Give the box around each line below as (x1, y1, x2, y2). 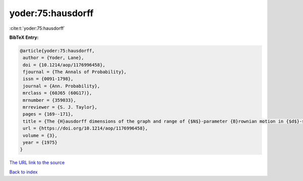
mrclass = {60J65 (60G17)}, (23, 90, 92, 96)
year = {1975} (23, 140, 58, 145)
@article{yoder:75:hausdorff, (20, 48, 95, 53)
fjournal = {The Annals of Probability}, (23, 69, 127, 75)
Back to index (9, 169, 38, 175)
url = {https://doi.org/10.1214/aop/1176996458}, (23, 126, 148, 131)
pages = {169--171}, (23, 111, 74, 117)
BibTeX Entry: (9, 34, 39, 40)
